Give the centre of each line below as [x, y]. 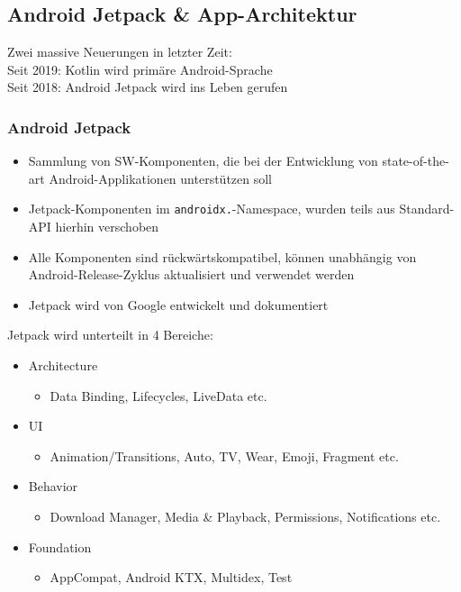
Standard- [427, 209]
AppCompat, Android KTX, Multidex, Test [171, 577]
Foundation [60, 546]
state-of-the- [416, 161]
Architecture [63, 365]
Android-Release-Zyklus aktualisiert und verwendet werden [191, 274]
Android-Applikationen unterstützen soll [161, 178]
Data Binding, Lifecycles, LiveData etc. [158, 395]
